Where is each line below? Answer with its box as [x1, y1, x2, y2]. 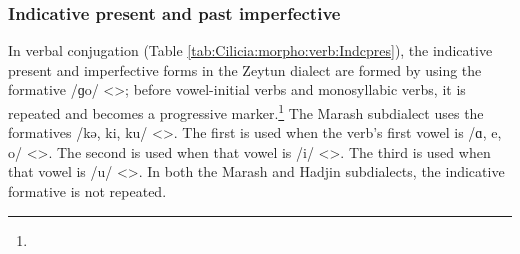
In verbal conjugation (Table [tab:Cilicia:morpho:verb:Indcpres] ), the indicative [8, 40, 493, 61]
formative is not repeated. [8, 181, 167, 202]
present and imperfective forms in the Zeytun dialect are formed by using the [8, 59, 482, 80]
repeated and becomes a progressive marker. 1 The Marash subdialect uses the [8, 100, 484, 123]
